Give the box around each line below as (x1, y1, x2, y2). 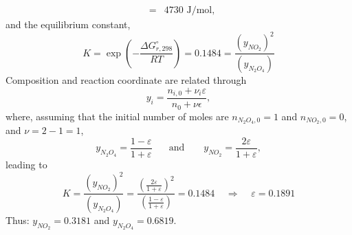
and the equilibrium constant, (5, 17, 131, 32)
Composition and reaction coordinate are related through (5, 73, 247, 87)
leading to (5, 157, 47, 172)
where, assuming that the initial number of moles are (5, 109, 229, 123)
